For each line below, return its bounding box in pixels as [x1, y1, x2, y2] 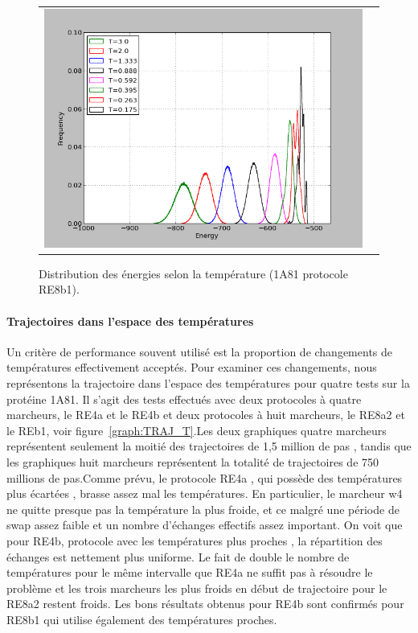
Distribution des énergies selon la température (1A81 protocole [39, 265, 348, 282]
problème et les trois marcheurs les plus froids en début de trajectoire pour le [6, 579, 387, 596]
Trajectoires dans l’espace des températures [6, 312, 254, 329]
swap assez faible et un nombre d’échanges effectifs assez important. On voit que [6, 516, 403, 533]
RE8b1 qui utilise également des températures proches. [6, 610, 277, 627]
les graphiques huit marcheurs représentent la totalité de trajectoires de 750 [6, 453, 379, 470]
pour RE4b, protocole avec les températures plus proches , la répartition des [6, 532, 383, 549]
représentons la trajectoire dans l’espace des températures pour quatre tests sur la [6, 375, 410, 392]
